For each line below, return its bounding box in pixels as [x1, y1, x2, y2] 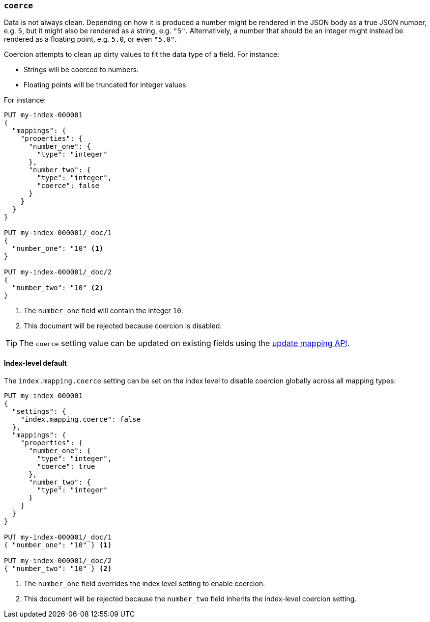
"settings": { [12, 407, 66, 415]
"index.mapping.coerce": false [20, 415, 141, 423]
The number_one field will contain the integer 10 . [24, 306, 183, 315]
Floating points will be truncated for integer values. [24, 81, 188, 89]
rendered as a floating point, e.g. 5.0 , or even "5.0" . [4, 35, 177, 44]
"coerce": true [37, 462, 95, 470]
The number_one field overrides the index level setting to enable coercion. [24, 579, 265, 588]
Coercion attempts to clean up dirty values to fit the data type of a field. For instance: [4, 50, 280, 59]
